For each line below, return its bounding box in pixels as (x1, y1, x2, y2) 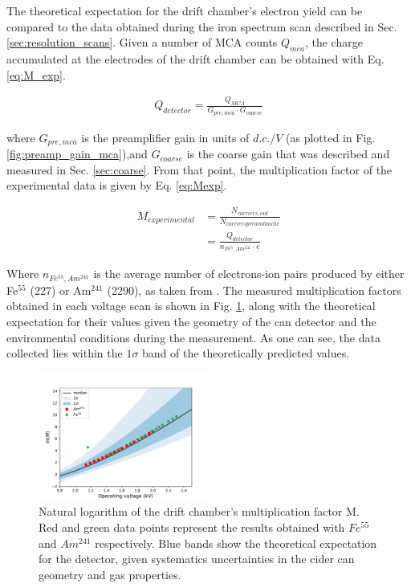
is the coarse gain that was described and (186, 145, 390, 162)
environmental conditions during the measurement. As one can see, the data (6, 329, 380, 345)
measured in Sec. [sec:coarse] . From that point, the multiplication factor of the (6, 161, 393, 178)
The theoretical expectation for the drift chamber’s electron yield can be (6, 2, 363, 18)
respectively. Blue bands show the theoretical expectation (95, 534, 377, 551)
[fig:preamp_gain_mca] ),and (6, 145, 148, 162)
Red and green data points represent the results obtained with (39, 519, 345, 536)
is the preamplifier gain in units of (81, 129, 250, 145)
